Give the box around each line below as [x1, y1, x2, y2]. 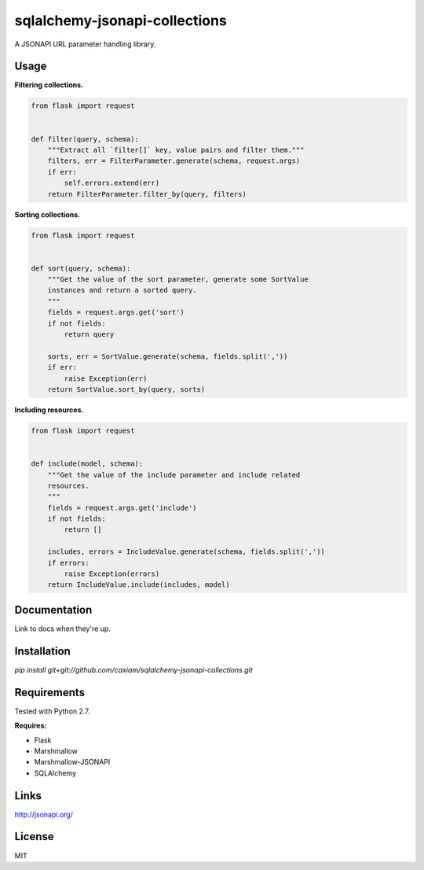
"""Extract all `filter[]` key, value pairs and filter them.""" [47, 146, 305, 154]
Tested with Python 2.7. [14, 706, 90, 716]
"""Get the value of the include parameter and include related [47, 470, 301, 479]
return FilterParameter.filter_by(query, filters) [47, 190, 247, 198]
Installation [14, 644, 71, 658]
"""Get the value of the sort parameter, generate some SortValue [47, 275, 309, 284]
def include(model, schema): [31, 459, 144, 468]
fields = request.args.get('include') [47, 503, 197, 512]
